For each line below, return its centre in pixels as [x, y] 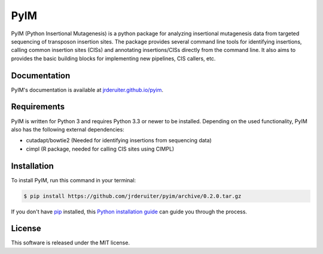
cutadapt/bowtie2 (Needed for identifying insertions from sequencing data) [119, 140]
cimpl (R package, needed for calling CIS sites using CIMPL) [100, 149]
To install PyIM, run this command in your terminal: [74, 180]
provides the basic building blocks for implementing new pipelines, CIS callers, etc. [113, 58]
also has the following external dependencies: [68, 129]
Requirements [38, 107]
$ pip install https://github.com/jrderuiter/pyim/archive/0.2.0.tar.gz [132, 196]
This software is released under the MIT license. [70, 243]
